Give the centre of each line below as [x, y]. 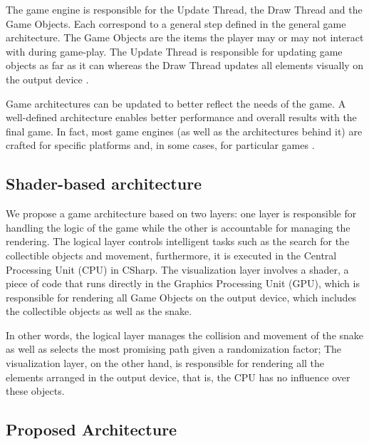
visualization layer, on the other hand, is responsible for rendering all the [165, 363]
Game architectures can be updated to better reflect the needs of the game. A [176, 103]
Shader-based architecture [104, 184]
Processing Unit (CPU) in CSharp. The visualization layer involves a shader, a [177, 269]
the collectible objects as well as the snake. [99, 311]
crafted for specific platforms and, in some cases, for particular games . [160, 145]
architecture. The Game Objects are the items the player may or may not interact [185, 37]
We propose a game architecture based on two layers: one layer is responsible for [181, 213]
